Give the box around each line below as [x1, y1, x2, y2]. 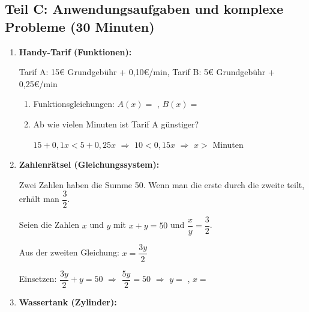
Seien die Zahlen [19, 218, 80, 231]
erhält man [19, 192, 59, 205]
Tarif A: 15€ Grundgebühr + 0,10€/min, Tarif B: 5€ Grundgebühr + [19, 66, 275, 78]
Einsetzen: [19, 272, 57, 284]
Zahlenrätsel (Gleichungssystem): [19, 158, 160, 171]
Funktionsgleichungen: [33, 97, 115, 110]
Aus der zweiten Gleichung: [19, 246, 119, 258]
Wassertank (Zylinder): [19, 295, 117, 308]
